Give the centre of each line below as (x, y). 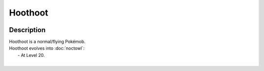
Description (27, 30)
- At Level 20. (31, 55)
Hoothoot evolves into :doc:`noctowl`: (47, 48)
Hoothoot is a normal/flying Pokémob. (47, 42)
